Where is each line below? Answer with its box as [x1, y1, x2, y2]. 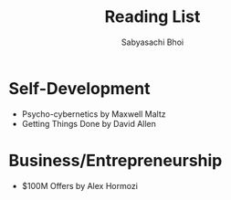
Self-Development [8, 78, 151, 99]
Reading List [104, 6, 201, 27]
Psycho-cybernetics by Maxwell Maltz [21, 108, 166, 120]
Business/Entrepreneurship [8, 150, 223, 171]
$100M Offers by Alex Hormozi [21, 180, 139, 191]
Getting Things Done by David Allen [21, 118, 157, 129]
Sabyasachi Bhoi [121, 37, 184, 47]
